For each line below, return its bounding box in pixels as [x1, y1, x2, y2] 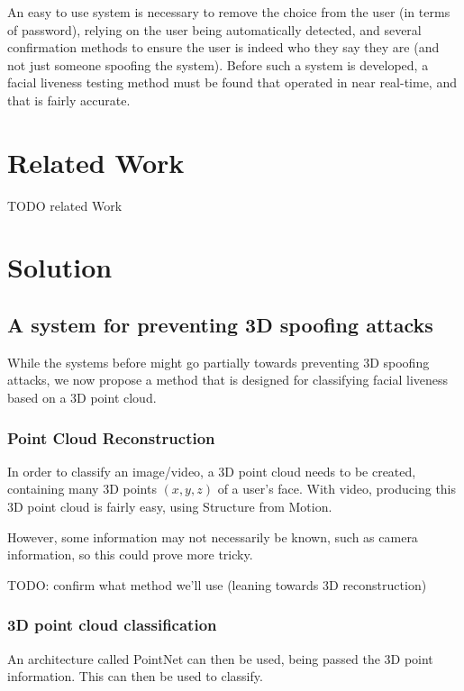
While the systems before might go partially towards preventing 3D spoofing [7, 352, 430, 371]
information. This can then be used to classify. [7, 667, 263, 686]
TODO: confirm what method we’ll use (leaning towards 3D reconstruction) [7, 575, 427, 594]
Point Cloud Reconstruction [7, 426, 215, 449]
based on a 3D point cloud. [7, 388, 157, 407]
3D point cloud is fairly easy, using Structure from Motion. [7, 497, 332, 516]
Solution [7, 249, 113, 286]
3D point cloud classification [7, 614, 217, 636]
